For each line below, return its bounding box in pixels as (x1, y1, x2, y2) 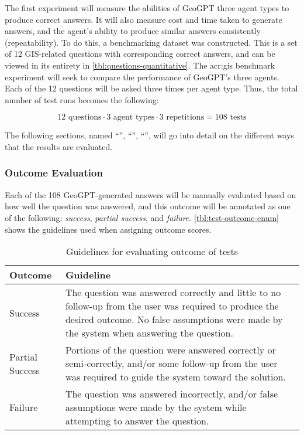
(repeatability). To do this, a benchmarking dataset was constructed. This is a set (5, 36, 298, 48)
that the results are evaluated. (5, 140, 113, 152)
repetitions (166, 113, 205, 122)
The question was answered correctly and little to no (65, 286, 281, 300)
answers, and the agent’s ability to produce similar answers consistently (5, 25, 261, 37)
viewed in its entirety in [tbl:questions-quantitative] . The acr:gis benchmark (5, 59, 275, 71)
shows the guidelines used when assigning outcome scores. (5, 223, 212, 235)
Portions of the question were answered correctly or (65, 343, 276, 357)
